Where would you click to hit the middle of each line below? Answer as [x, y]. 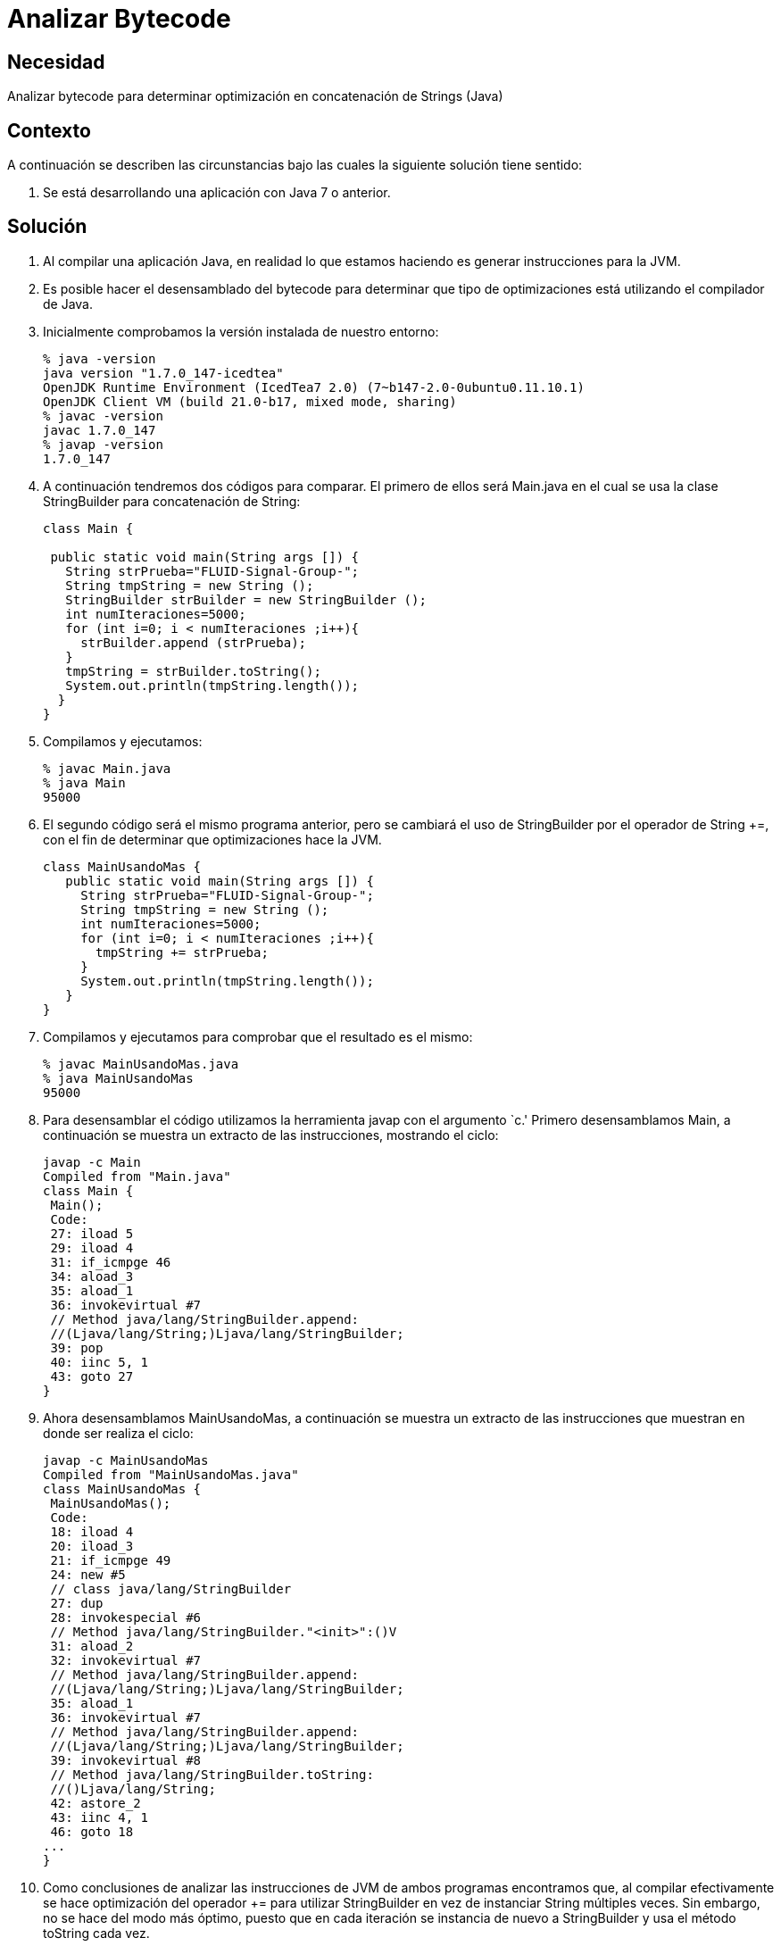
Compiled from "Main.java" [137, 1176]
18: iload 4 [92, 1531]
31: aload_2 [92, 1646]
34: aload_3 [92, 1276]
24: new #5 [88, 1574]
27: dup [77, 1603]
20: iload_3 [92, 1546]
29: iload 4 [92, 1247]
